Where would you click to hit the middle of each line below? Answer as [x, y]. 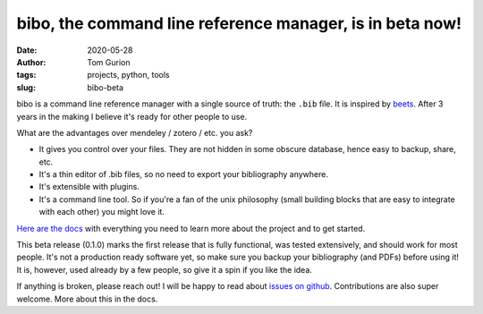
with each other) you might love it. [102, 212]
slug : [26, 87]
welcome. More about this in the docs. [87, 299]
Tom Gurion [109, 62]
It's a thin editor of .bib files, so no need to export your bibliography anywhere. [183, 174]
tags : [26, 75]
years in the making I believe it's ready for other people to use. [132, 116]
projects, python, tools [128, 75]
